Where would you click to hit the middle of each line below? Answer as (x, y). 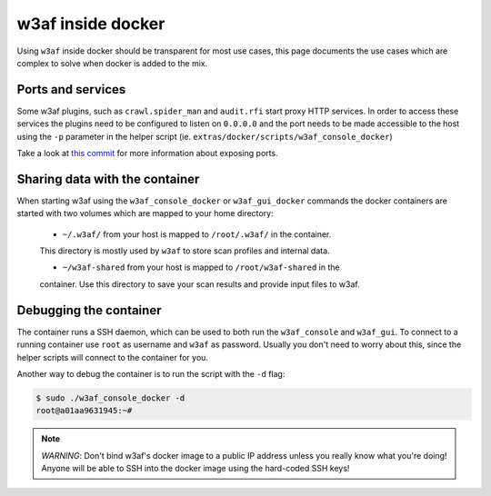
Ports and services (71, 89)
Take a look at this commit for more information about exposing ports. (147, 154)
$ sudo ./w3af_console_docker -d (110, 398)
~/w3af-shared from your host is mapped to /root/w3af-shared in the (201, 267)
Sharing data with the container (108, 179)
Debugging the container (89, 310)
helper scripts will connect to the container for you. (113, 357)
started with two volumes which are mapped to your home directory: (145, 213)
